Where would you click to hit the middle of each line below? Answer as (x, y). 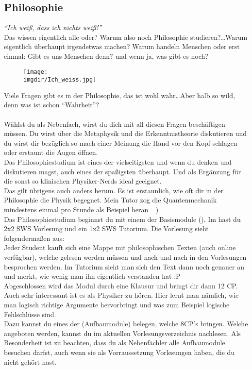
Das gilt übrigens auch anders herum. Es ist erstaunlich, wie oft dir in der (114, 190)
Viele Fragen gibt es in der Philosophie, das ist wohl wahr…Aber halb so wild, (119, 95)
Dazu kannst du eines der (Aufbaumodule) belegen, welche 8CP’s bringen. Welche (126, 324)
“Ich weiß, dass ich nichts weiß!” (53, 27)
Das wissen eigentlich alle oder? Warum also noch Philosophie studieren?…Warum (126, 37)
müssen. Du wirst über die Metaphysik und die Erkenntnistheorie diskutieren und (126, 133)
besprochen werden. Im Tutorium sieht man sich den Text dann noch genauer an (124, 266)
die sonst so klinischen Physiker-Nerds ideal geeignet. (83, 181)
